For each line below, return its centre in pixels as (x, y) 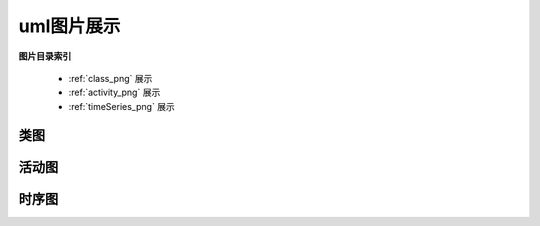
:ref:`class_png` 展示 (110, 78)
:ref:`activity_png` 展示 (114, 92)
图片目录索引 (45, 56)
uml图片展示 (69, 26)
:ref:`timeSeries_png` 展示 (121, 106)
